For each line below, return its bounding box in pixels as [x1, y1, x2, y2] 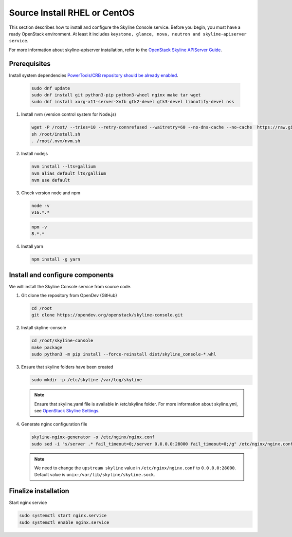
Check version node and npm [21, 190, 80, 196]
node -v [31, 203, 50, 208]
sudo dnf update [31, 85, 71, 91]
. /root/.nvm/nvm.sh [31, 138, 80, 144]
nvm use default [31, 177, 71, 183]
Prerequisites [9, 59, 51, 68]
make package [31, 345, 63, 350]
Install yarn [21, 243, 44, 249]
